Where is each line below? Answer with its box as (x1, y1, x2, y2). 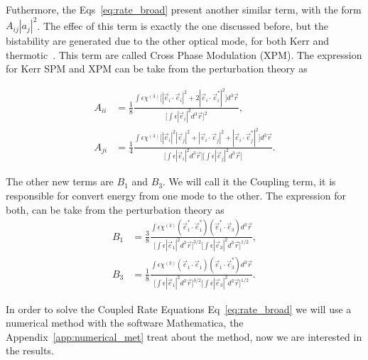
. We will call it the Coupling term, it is (163, 174, 336, 189)
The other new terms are (6, 174, 114, 189)
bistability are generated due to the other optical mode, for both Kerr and (6, 33, 329, 48)
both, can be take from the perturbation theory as (6, 202, 224, 217)
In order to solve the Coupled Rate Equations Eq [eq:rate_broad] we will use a (6, 301, 352, 316)
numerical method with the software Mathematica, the (6, 315, 244, 330)
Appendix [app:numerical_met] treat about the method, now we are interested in (6, 329, 362, 344)
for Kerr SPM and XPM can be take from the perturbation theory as (6, 61, 308, 76)
